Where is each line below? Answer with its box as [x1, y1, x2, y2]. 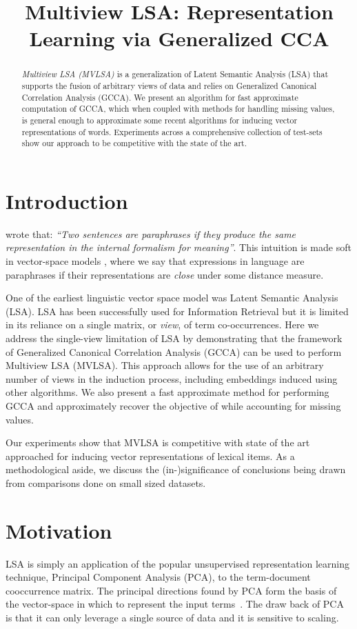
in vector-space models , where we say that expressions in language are [6, 254, 305, 268]
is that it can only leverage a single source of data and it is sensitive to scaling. [6, 610, 339, 625]
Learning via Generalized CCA [29, 24, 329, 52]
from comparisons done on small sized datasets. [6, 475, 206, 490]
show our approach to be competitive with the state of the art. [21, 137, 247, 149]
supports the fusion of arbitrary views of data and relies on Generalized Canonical [21, 80, 317, 92]
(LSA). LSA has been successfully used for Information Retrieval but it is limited [6, 303, 349, 318]
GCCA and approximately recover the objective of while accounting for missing [6, 399, 341, 413]
